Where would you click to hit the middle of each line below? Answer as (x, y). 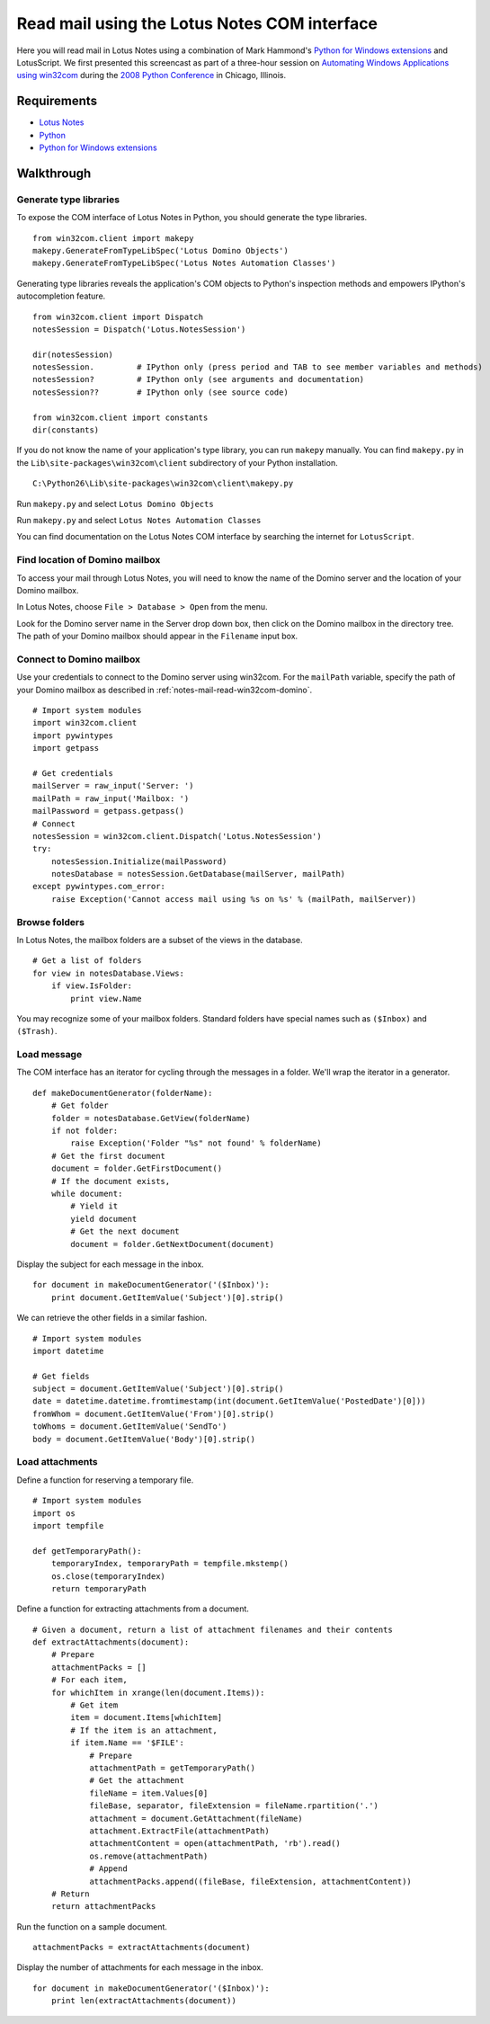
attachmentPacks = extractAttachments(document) (142, 1948)
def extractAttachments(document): (111, 1642)
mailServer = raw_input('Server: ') (113, 786)
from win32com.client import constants (120, 417)
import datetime (68, 1351)
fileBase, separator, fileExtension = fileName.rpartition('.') (234, 1806)
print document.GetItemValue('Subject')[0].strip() (167, 1297)
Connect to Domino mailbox (79, 659)
